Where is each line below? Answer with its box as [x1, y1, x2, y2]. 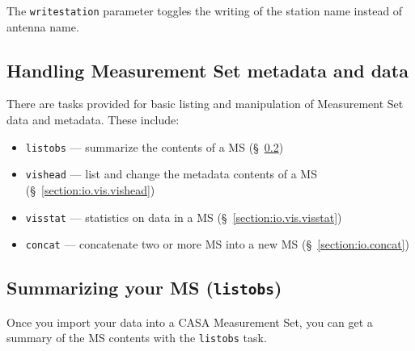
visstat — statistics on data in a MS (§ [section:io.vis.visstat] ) [25, 208, 342, 225]
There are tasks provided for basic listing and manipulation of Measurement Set [6, 95, 404, 112]
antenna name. [6, 18, 79, 35]
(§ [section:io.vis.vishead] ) [25, 181, 155, 198]
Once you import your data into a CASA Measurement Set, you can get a [6, 313, 373, 330]
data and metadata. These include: [6, 111, 180, 128]
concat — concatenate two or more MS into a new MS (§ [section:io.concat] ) [25, 236, 409, 253]
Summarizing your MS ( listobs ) [6, 275, 282, 300]
